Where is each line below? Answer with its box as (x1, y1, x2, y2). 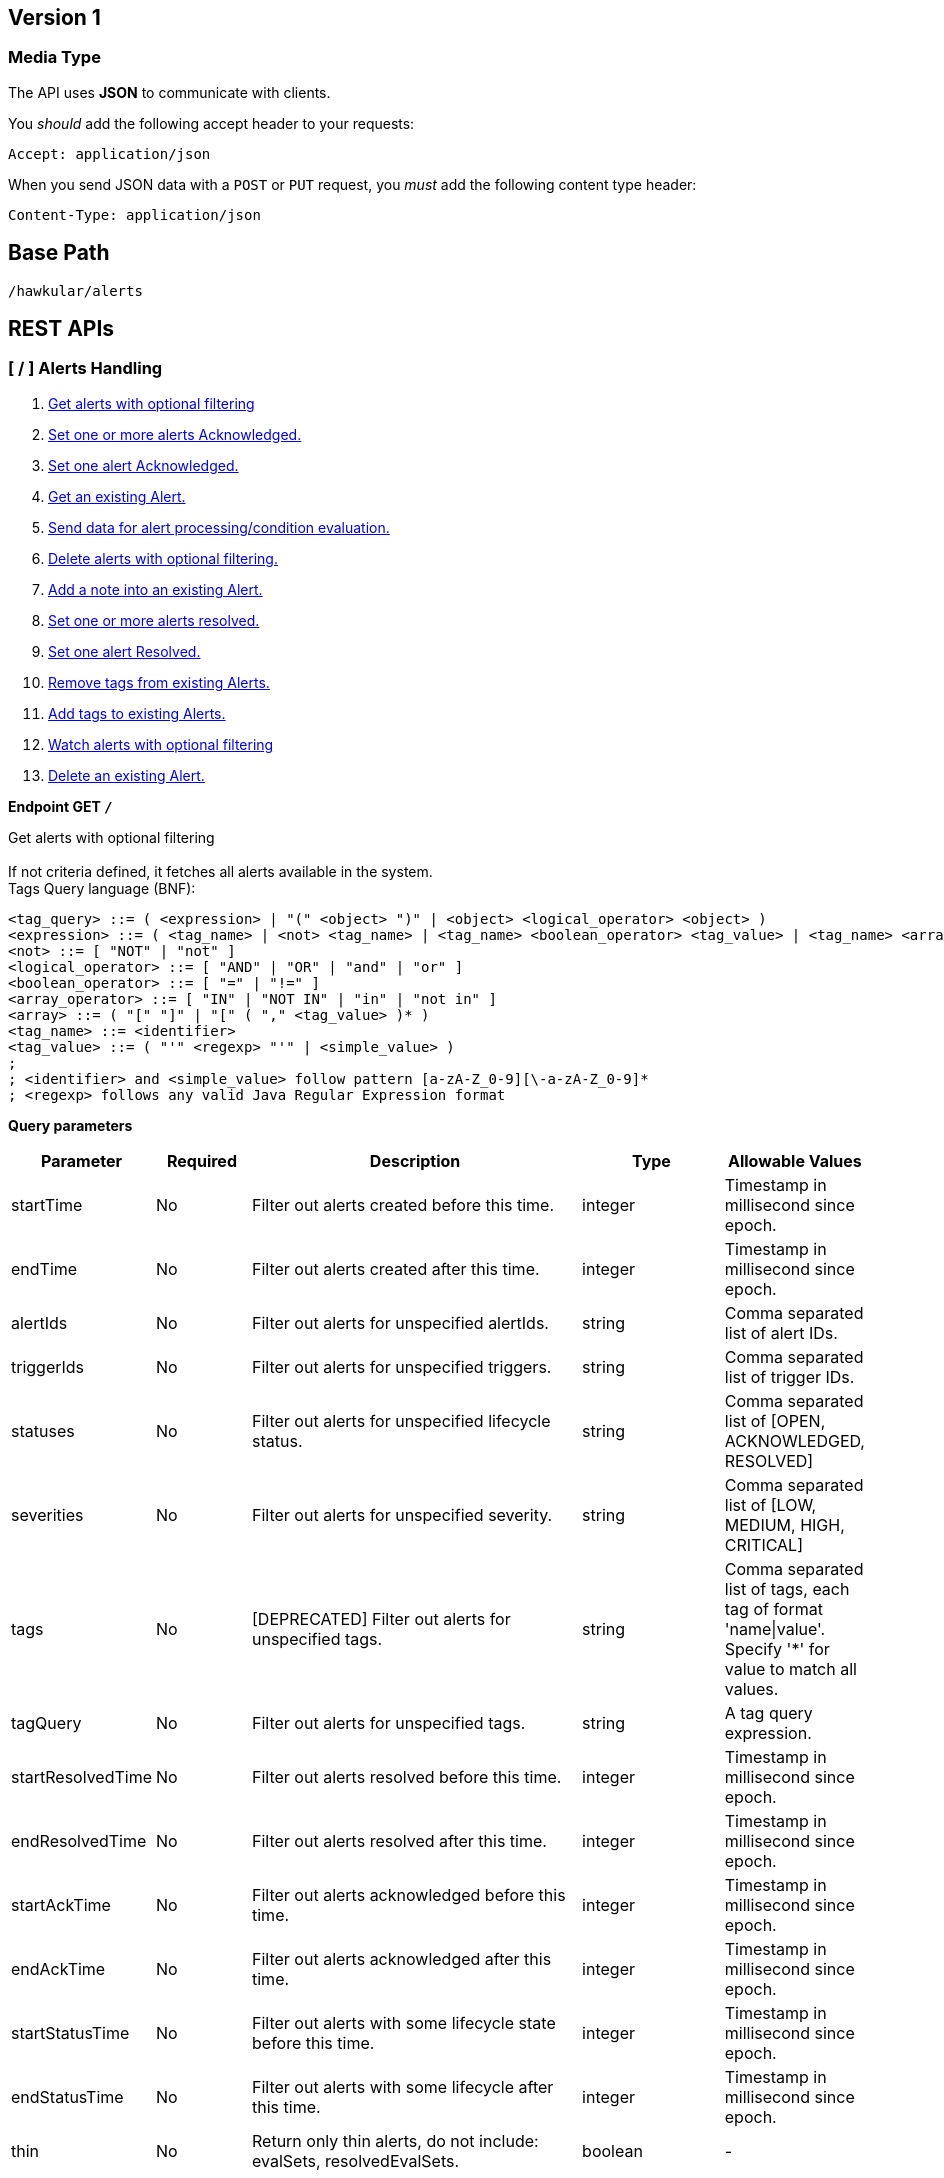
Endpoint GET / (8, 797, 113, 815)
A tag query (724, 1702, 813, 1723)
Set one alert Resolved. (48, 642, 201, 660)
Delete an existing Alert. (48, 766, 205, 784)
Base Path (8, 240, 110, 266)
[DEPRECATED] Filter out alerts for (252, 1608, 511, 1629)
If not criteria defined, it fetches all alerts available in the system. (8, 862, 433, 880)
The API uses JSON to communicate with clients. (8, 83, 331, 101)
